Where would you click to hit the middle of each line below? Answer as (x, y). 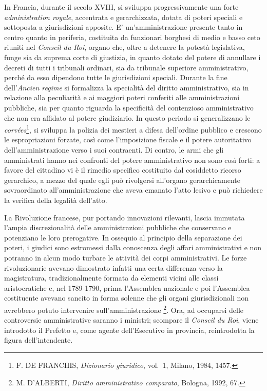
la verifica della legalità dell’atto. (56, 200)
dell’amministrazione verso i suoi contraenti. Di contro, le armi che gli (114, 149)
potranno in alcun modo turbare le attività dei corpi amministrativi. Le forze (126, 257)
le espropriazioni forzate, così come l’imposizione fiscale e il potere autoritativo (128, 139)
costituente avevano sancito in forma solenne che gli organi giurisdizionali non (127, 298)
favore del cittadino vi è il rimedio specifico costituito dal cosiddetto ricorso (123, 170)
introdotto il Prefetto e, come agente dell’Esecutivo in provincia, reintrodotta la (129, 330)
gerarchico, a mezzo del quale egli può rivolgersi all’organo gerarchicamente (122, 180)
